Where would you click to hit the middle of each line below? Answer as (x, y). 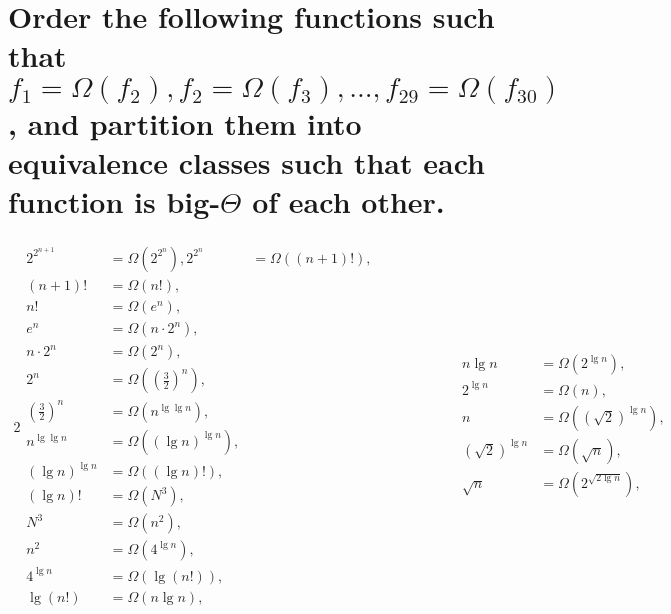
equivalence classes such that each (246, 161)
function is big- (114, 200)
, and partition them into (185, 122)
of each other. (348, 200)
